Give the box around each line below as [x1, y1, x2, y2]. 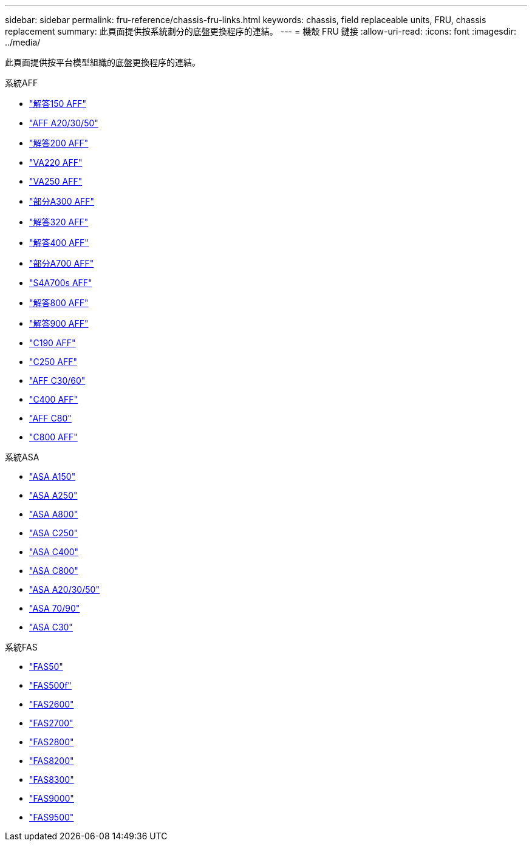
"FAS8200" [29, 756, 74, 766]
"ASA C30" [29, 622, 73, 632]
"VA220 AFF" [29, 157, 83, 168]
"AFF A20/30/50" [29, 118, 98, 128]
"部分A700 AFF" [29, 258, 94, 268]
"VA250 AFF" [29, 176, 83, 186]
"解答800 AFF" [29, 298, 89, 308]
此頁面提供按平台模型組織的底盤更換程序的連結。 [5, 57, 200, 67]
